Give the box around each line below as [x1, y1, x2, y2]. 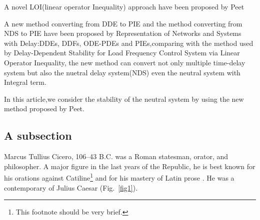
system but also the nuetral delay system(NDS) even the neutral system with [4, 67, 240, 77]
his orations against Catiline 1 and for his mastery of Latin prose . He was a [4, 171, 234, 183]
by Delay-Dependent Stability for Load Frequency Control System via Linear [4, 47, 240, 58]
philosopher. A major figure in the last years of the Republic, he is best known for [4, 161, 255, 171]
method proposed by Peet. [4, 103, 84, 114]
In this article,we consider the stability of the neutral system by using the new [4, 93, 244, 104]
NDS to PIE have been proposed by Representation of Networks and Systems [4, 28, 241, 38]
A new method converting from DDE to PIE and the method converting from [4, 18, 242, 28]
